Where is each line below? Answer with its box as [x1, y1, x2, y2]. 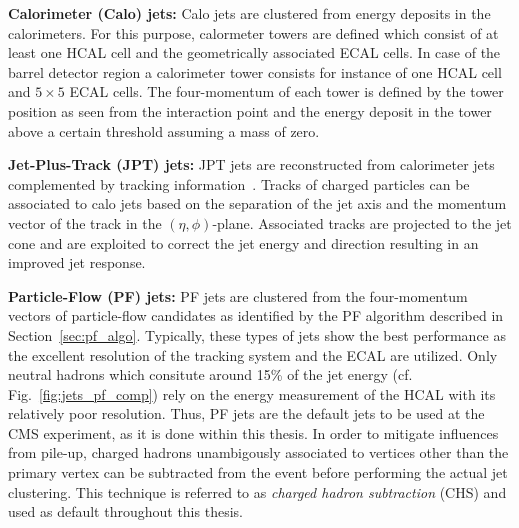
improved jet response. [8, 252, 146, 273]
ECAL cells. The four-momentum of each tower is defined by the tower [69, 81, 504, 102]
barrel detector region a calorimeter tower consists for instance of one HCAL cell [8, 61, 502, 82]
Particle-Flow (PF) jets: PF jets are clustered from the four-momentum [8, 285, 468, 306]
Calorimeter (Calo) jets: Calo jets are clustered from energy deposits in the [8, 3, 491, 23]
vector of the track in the [8, 212, 162, 233]
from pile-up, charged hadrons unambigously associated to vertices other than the [8, 442, 509, 463]
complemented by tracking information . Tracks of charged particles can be [8, 173, 470, 194]
